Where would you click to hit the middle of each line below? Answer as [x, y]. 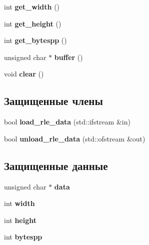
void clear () [24, 74]
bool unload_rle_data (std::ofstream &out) [75, 138]
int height [20, 220]
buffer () [68, 57]
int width [19, 203]
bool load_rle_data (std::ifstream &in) [67, 122]
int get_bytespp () [35, 40]
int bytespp [23, 237]
